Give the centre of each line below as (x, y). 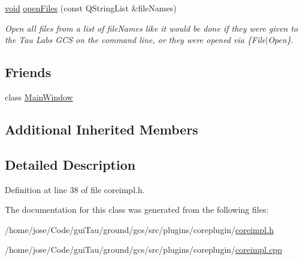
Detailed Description (70, 164)
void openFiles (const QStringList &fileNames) (91, 8)
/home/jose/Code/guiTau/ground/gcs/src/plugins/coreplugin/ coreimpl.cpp (143, 250)
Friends (28, 72)
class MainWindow (39, 97)
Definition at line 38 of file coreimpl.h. (75, 189)
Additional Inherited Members (101, 129)
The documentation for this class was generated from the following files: (137, 209)
